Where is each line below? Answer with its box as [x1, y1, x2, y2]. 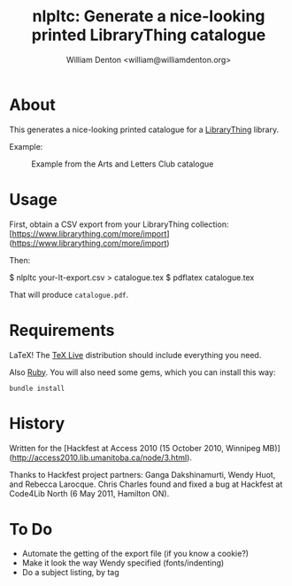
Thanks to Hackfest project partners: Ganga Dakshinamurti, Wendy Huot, [9, 469, 276, 480]
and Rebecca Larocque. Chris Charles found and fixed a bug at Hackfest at [9, 479, 283, 489]
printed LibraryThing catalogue [31, 25, 266, 45]
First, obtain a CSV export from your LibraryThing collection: [9, 219, 229, 230]
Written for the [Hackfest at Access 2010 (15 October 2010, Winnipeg [9, 442, 261, 453]
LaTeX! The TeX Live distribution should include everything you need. [9, 349, 262, 360]
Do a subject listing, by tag [21, 567, 119, 578]
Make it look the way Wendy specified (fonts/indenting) [21, 558, 225, 568]
